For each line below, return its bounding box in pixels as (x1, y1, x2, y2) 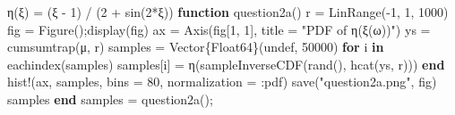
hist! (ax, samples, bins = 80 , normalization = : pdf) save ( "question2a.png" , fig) (7, 72, 437, 91)
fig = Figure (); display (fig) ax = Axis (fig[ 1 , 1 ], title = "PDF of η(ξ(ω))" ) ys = (7, 20, 431, 38)
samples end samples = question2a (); (7, 89, 213, 108)
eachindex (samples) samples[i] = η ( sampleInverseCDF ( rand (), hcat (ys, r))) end (7, 54, 445, 73)
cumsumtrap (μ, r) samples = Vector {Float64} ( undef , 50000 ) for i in (7, 37, 384, 56)
